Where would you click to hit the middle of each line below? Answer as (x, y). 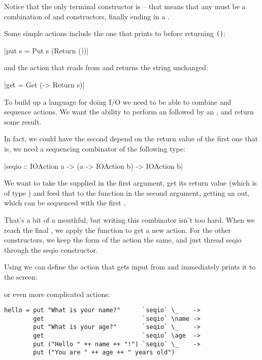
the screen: (21, 276)
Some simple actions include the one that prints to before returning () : (115, 33)
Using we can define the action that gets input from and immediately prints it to (130, 267)
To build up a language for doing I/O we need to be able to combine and (118, 101)
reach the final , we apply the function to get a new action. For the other (118, 230)
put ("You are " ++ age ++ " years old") (104, 353)
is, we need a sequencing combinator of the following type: (95, 148)
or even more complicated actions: (57, 294)
